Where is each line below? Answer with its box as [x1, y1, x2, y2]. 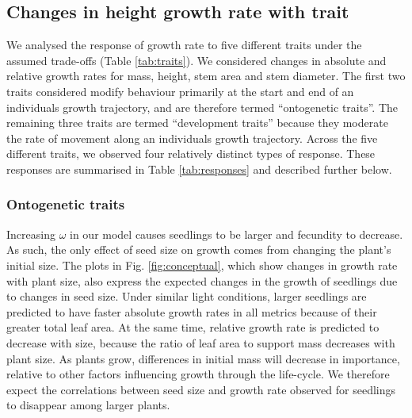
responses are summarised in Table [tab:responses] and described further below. [6, 160, 392, 177]
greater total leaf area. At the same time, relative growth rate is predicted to [6, 319, 380, 336]
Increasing [6, 225, 55, 242]
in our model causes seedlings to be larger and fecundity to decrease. [70, 225, 403, 242]
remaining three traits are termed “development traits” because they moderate [6, 114, 388, 131]
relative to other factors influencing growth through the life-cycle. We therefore [6, 366, 390, 382]
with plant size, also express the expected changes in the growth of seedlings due [6, 272, 398, 289]
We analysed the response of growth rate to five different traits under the [6, 36, 362, 53]
